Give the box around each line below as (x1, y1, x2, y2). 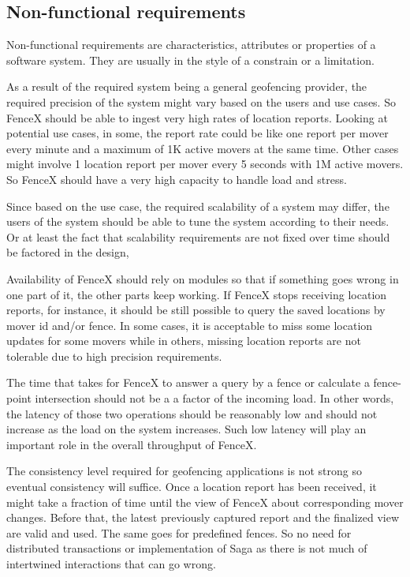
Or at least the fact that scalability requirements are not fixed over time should (6, 228, 390, 245)
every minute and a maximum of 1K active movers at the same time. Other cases (6, 140, 399, 156)
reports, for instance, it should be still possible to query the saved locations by (6, 302, 386, 318)
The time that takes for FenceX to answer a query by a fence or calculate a (6, 374, 370, 391)
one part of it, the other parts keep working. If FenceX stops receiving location (6, 286, 387, 302)
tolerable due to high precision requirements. (6, 347, 222, 364)
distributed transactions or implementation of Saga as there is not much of (6, 540, 367, 556)
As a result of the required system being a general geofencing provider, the (6, 78, 367, 95)
